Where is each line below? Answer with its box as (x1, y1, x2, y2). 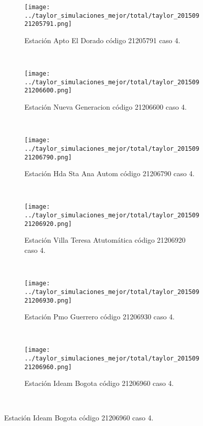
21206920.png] (24, 220, 72, 227)
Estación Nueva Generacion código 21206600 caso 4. (24, 102, 187, 112)
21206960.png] (24, 363, 72, 371)
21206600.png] (24, 87, 72, 94)
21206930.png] (24, 297, 72, 304)
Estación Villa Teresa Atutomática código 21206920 (24, 235, 186, 245)
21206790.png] (24, 153, 72, 161)
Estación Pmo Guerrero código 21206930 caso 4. (24, 311, 175, 322)
